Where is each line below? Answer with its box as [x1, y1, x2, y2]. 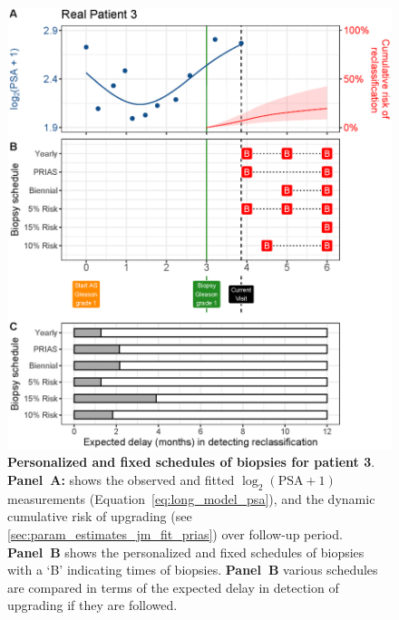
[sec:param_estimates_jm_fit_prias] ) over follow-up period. [7, 525, 343, 543]
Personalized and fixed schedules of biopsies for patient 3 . [7, 452, 375, 471]
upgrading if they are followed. [7, 596, 178, 615]
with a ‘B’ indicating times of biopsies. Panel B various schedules [7, 560, 378, 579]
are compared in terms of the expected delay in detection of [7, 577, 339, 596]
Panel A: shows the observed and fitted [7, 470, 235, 489]
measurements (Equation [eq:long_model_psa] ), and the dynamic [7, 489, 375, 508]
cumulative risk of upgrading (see [7, 507, 192, 526]
